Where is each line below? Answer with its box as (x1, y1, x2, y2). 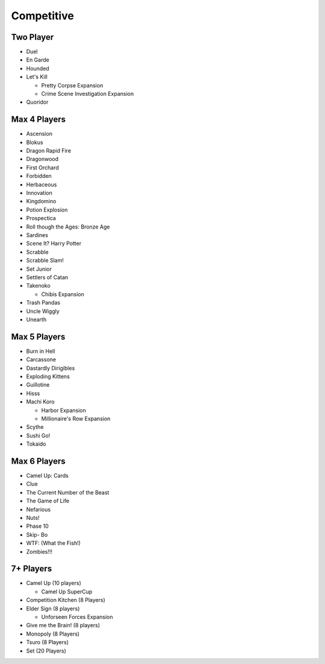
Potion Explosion (26, 206, 68, 213)
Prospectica (26, 215, 57, 222)
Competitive (11, 9, 75, 22)
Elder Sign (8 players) (26, 605, 80, 612)
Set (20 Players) (26, 647, 66, 654)
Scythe (26, 423, 44, 431)
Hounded (26, 65, 49, 72)
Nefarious (26, 505, 51, 513)
